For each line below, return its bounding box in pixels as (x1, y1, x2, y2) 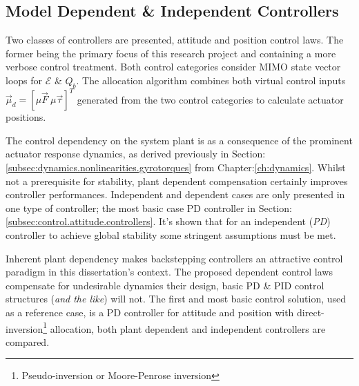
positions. (6, 110, 46, 124)
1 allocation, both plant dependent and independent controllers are (43, 319, 326, 336)
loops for (6, 73, 43, 87)
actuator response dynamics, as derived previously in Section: (6, 146, 266, 161)
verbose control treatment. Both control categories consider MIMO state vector (6, 59, 341, 74)
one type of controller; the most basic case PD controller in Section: (6, 200, 292, 215)
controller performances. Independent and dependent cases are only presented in (6, 187, 345, 202)
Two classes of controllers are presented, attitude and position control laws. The (6, 32, 344, 47)
